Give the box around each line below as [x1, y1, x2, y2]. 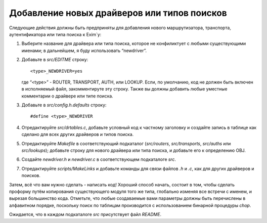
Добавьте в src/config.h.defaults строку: [21, 102, 107, 108]
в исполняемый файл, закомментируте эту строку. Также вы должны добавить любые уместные [21, 86, 227, 92]
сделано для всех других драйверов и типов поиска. [21, 132, 134, 137]
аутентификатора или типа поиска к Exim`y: [9, 31, 101, 37]
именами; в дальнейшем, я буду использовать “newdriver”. [21, 47, 147, 53]
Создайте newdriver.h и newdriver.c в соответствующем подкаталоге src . [21, 156, 176, 163]
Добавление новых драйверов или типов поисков [9, 7, 227, 18]
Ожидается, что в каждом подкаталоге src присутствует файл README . [9, 212, 162, 218]
